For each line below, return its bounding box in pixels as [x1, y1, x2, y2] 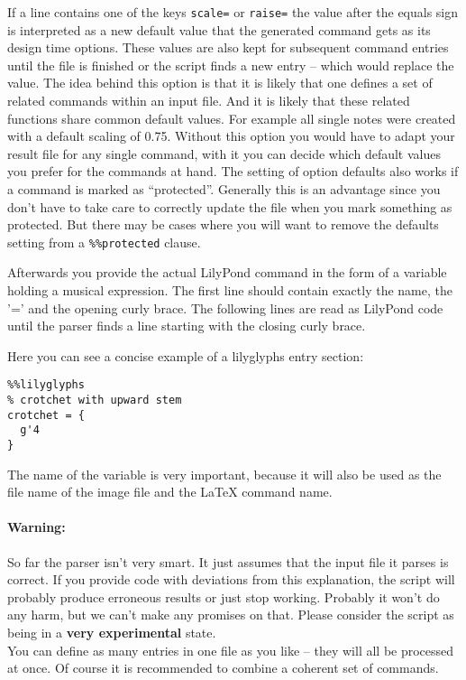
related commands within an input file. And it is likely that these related [7, 91, 410, 110]
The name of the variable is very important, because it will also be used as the [7, 464, 442, 483]
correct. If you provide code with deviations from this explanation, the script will [7, 570, 455, 589]
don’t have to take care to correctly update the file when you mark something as [7, 197, 452, 216]
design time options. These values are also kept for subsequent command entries [7, 38, 449, 57]
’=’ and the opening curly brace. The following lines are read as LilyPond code [7, 298, 443, 317]
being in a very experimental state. [7, 623, 216, 642]
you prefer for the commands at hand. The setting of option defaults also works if [7, 162, 459, 181]
